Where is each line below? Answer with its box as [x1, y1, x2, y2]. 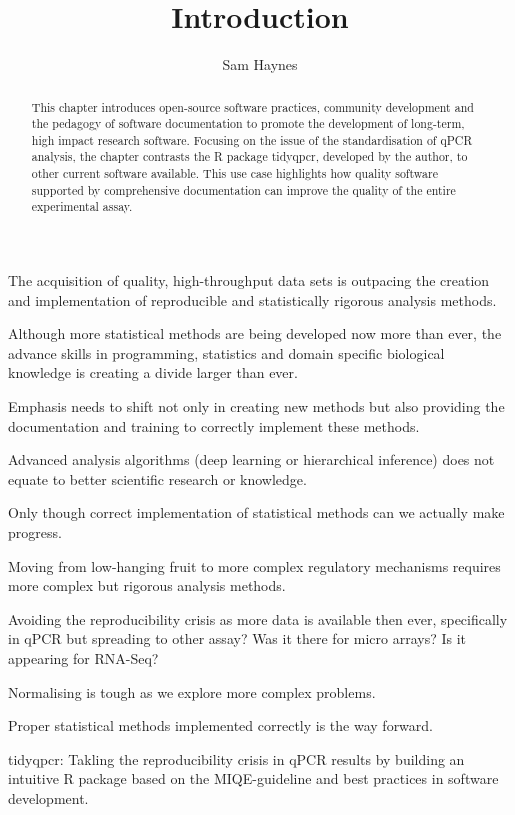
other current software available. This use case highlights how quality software [31, 165, 438, 182]
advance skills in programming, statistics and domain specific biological [8, 342, 445, 363]
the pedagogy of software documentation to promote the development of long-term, [31, 115, 465, 132]
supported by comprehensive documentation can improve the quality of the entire [31, 181, 456, 198]
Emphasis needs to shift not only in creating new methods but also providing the [8, 396, 505, 417]
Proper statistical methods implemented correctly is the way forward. [8, 715, 433, 736]
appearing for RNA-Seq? [8, 648, 159, 669]
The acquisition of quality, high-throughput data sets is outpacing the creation [8, 270, 490, 291]
